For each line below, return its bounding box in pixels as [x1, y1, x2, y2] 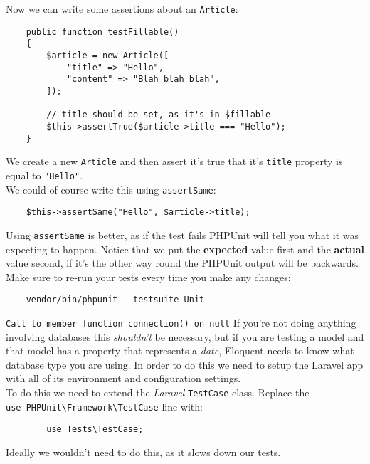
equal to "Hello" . [6, 167, 83, 182]
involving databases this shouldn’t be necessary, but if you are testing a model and [6, 329, 364, 344]
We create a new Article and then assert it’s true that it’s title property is [6, 154, 343, 169]
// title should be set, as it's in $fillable [46, 110, 271, 120]
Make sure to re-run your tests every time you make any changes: [6, 269, 291, 284]
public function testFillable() [26, 26, 179, 37]
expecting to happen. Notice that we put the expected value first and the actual [6, 241, 364, 256]
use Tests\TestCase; [46, 424, 144, 435]
